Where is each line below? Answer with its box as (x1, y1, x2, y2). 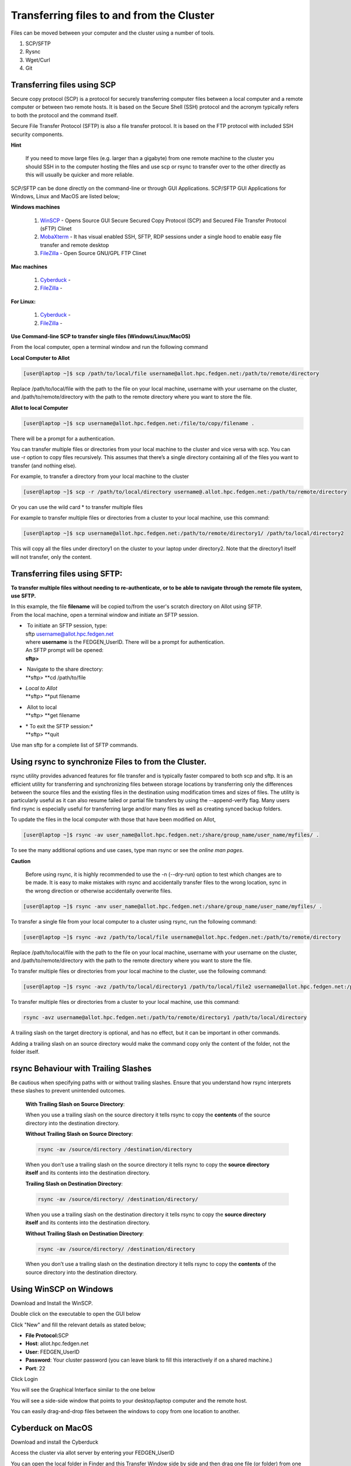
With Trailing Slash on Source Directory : (25, 1100, 125, 1108)
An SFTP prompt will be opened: (25, 647, 104, 654)
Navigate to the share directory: (26, 666, 104, 673)
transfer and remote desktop (40, 241, 109, 249)
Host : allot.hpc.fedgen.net (25, 1340, 89, 1347)
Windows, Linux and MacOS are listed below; (11, 192, 120, 199)
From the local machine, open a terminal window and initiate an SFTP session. (11, 611, 199, 618)
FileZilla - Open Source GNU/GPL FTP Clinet (40, 250, 146, 257)
